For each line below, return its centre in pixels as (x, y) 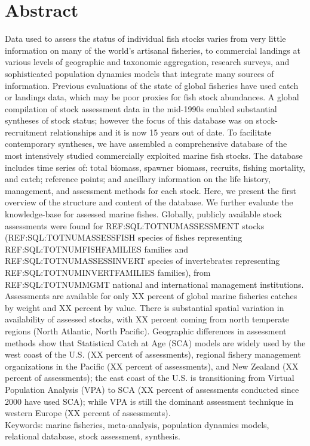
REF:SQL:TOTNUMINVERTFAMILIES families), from (108, 272)
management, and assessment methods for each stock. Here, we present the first (151, 190)
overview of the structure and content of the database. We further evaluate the (149, 202)
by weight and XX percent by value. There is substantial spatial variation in (145, 307)
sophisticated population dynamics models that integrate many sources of (139, 73)
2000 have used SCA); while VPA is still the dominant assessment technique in (149, 401)
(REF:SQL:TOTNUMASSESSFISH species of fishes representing (124, 237)
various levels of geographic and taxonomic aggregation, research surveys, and (147, 62)
